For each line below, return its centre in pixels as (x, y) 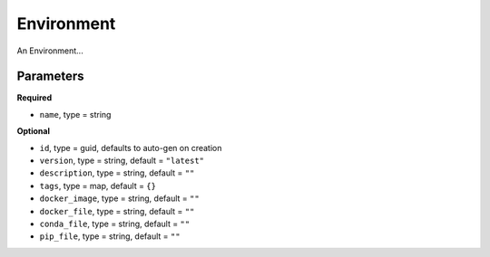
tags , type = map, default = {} (98, 186)
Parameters (50, 76)
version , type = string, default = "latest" (122, 161)
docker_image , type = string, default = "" (119, 198)
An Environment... (50, 51)
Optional (33, 131)
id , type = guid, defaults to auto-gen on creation (131, 148)
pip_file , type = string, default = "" (110, 236)
